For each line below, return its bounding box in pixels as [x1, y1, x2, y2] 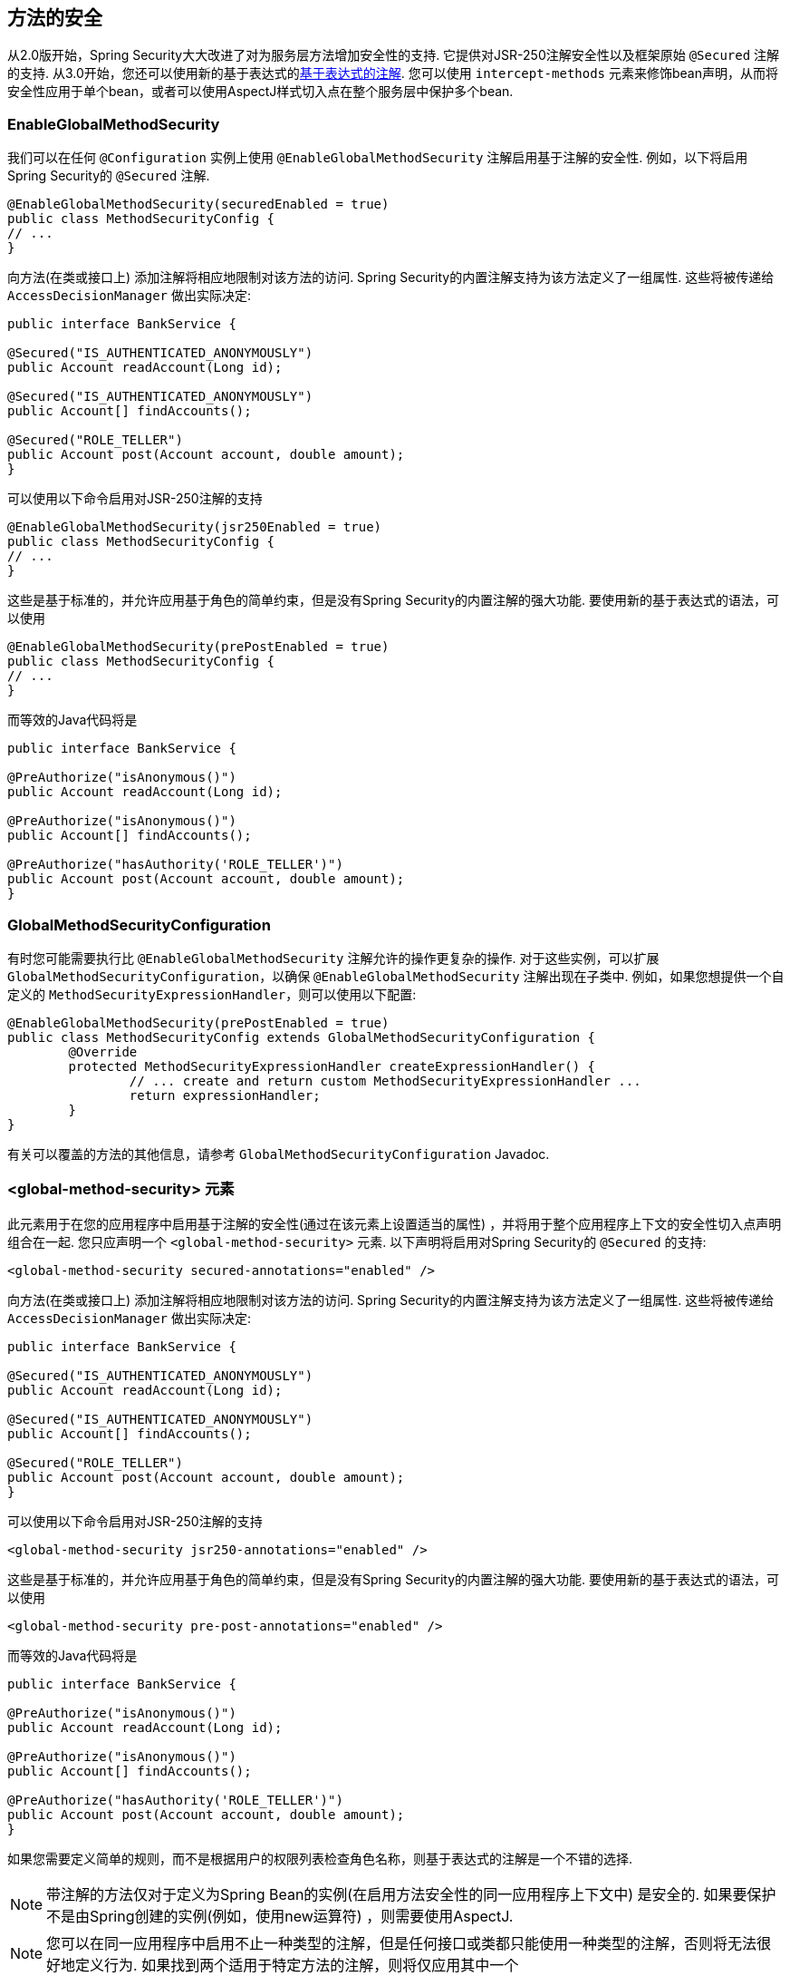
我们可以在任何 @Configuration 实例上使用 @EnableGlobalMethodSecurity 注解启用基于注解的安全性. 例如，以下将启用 [7, 150, 748, 166]
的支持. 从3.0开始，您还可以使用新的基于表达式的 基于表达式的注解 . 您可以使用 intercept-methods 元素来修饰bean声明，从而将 [7, 65, 778, 82]
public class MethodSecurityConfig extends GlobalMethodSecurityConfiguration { [7, 1029, 596, 1045]
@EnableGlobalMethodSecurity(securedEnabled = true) [7, 197, 390, 212]
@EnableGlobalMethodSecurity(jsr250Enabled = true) [7, 520, 382, 535]
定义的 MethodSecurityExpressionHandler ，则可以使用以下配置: [7, 986, 417, 1002]
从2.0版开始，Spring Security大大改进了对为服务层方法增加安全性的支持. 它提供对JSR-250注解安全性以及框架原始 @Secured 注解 [7, 47, 780, 63]
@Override [68, 1044, 138, 1059]
